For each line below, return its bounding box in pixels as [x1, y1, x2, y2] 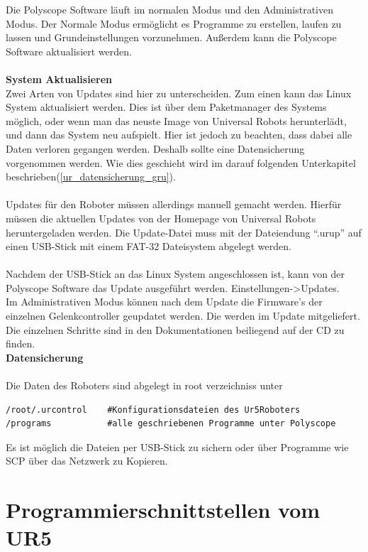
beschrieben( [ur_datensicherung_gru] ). [6, 169, 176, 184]
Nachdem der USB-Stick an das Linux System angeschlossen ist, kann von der [6, 266, 345, 281]
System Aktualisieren [6, 71, 112, 86]
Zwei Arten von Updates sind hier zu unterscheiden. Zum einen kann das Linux [6, 85, 352, 100]
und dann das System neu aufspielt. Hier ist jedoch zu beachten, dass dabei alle [6, 127, 352, 142]
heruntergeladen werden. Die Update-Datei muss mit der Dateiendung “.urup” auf [6, 224, 362, 239]
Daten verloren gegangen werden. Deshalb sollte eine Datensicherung [6, 141, 305, 156]
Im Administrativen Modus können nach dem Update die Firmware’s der [6, 294, 323, 309]
